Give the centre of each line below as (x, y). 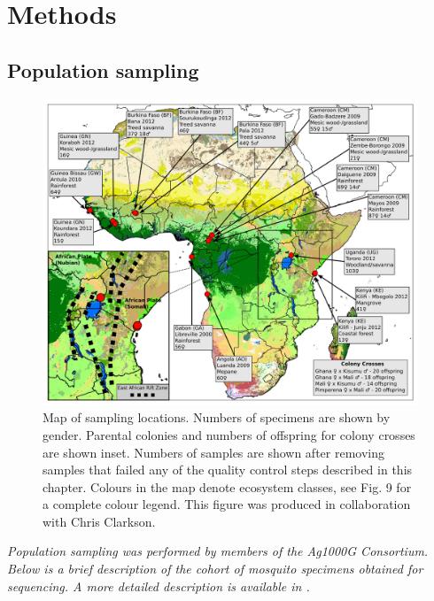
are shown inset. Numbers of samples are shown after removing (214, 452)
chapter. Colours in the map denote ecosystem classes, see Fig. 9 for (227, 486)
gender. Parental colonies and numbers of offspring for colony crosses (229, 434)
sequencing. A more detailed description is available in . (159, 586)
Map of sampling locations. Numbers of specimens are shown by (217, 417)
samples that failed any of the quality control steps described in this (228, 470)
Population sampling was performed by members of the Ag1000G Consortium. (218, 551)
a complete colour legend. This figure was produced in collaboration (227, 504)
